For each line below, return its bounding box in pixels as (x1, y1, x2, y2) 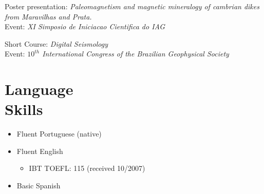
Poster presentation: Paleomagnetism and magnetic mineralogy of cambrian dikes (5, 1, 259, 11)
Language (5, 79, 73, 100)
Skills (5, 99, 43, 120)
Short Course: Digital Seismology (5, 38, 108, 49)
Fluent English (16, 145, 63, 156)
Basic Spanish (16, 180, 61, 191)
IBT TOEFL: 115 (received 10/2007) (29, 163, 145, 173)
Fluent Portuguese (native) (16, 128, 102, 139)
